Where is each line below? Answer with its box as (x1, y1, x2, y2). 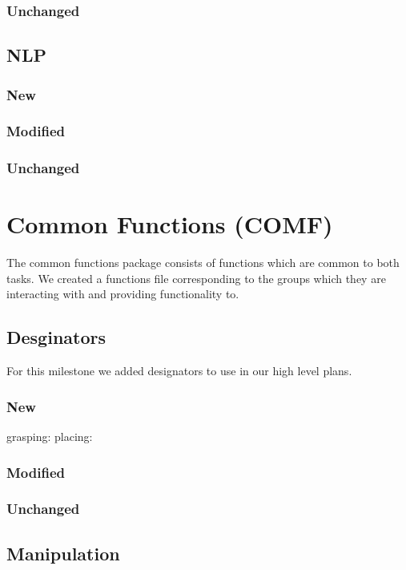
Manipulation (6, 540, 120, 565)
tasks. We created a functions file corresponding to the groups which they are (6, 269, 386, 286)
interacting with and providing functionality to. (6, 285, 239, 302)
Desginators (6, 325, 107, 350)
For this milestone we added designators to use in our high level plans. (6, 362, 352, 379)
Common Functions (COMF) (6, 208, 333, 241)
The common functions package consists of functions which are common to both (6, 254, 400, 271)
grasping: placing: (6, 428, 93, 445)
